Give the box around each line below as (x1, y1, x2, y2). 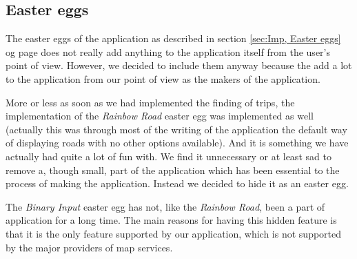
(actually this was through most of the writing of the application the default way (6, 122, 347, 136)
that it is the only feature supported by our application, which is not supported (6, 226, 342, 240)
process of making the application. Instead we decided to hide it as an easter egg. (6, 176, 349, 191)
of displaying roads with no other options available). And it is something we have (6, 135, 349, 150)
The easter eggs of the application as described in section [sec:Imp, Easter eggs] (6, 31, 341, 46)
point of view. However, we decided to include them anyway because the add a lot (6, 58, 352, 73)
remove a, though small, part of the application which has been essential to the (6, 162, 340, 177)
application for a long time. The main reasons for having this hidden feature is (6, 213, 337, 227)
